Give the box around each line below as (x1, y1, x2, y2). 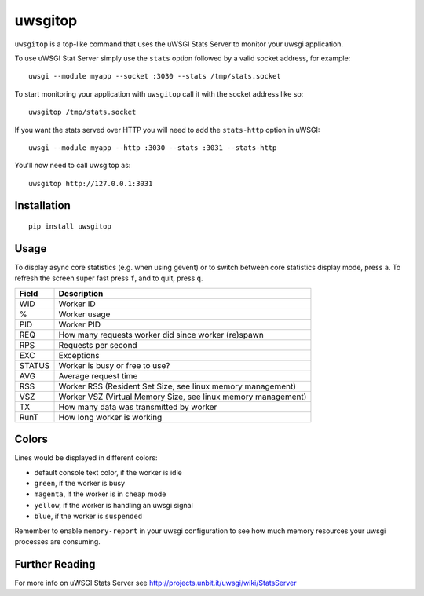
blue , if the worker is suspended (34, 511, 143, 521)
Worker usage (58, 309, 111, 320)
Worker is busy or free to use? (58, 360, 170, 371)
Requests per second (58, 339, 137, 350)
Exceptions (58, 349, 100, 360)
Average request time (58, 370, 138, 381)
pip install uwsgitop (28, 222, 111, 231)
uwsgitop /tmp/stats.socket (28, 108, 137, 117)
